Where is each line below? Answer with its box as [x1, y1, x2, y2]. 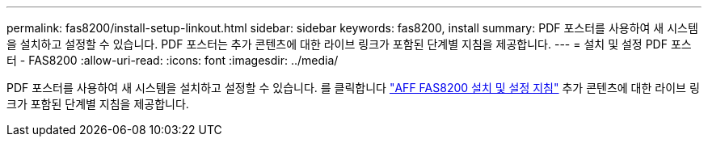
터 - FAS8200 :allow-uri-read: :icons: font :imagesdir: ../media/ [6, 53, 339, 67]
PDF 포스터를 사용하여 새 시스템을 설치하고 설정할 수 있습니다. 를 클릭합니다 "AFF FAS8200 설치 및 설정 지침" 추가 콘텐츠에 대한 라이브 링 [6, 81, 700, 95]
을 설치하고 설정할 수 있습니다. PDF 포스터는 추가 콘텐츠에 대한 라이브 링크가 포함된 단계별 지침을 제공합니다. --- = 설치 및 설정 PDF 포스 [6, 37, 692, 51]
